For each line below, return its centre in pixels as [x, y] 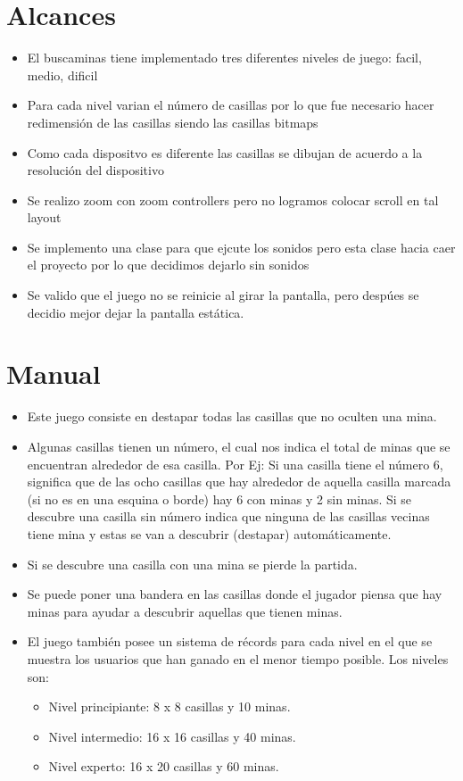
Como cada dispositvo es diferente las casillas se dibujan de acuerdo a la [225, 152]
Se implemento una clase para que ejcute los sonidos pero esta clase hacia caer [241, 247]
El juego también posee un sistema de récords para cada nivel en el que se [230, 641]
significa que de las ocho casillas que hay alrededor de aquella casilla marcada [239, 482]
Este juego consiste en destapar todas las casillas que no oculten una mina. [232, 416]
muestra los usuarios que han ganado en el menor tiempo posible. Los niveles [238, 658]
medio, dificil [62, 75]
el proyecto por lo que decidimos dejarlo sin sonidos [168, 265]
